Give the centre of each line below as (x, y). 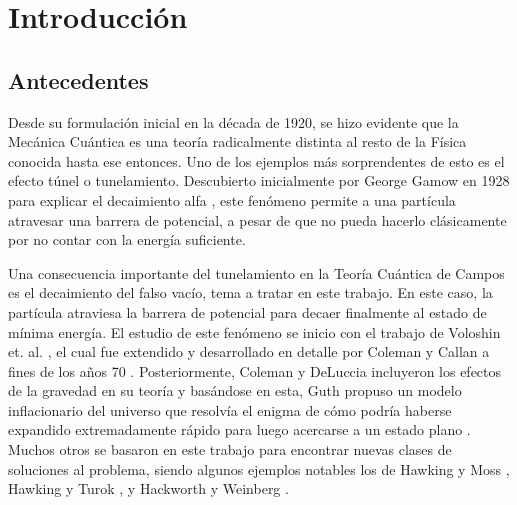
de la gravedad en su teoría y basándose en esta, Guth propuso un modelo (235, 390)
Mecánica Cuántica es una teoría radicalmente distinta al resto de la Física (237, 141)
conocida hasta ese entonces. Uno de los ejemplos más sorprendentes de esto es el (256, 160)
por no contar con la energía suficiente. (127, 239)
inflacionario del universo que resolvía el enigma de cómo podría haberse (230, 409)
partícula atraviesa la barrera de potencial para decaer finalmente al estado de (247, 311)
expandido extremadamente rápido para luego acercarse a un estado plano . (239, 429)
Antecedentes (78, 79)
